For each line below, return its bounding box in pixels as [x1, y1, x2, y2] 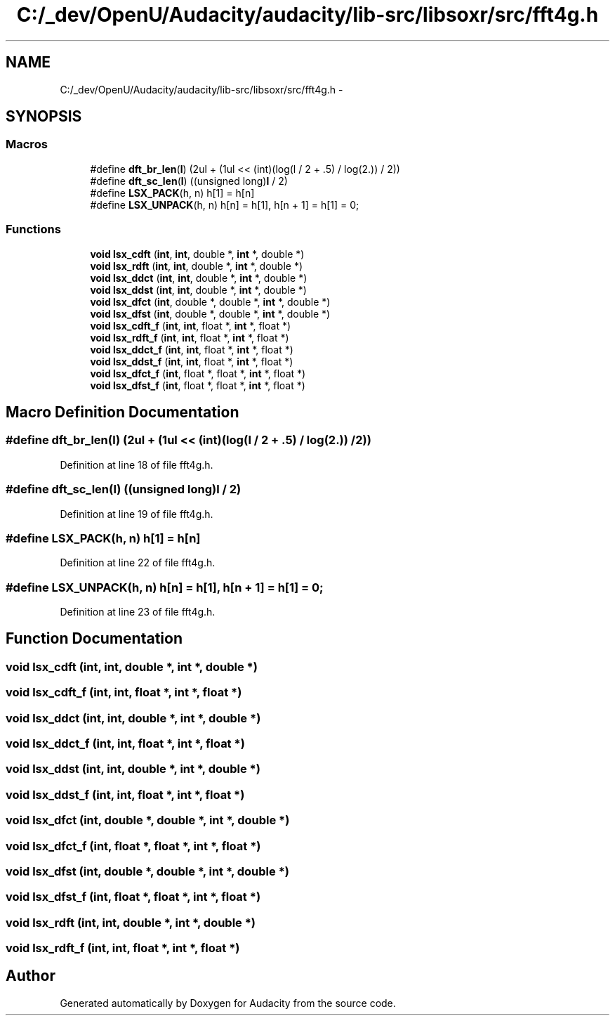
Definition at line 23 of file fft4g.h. [60, 606, 216, 618]
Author [6, 967, 55, 985]
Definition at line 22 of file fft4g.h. [60, 557, 216, 569]
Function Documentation [6, 630, 183, 648]
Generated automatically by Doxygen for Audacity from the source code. [60, 996, 396, 1009]
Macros [6, 137, 48, 152]
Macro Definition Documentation [6, 403, 239, 421]
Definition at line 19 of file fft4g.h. [60, 507, 213, 520]
